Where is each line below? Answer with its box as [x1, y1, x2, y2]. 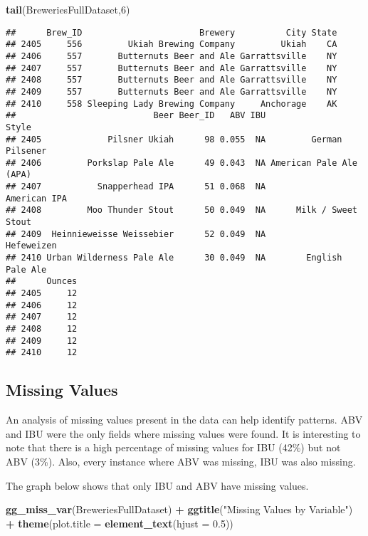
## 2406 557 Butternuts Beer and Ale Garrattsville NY [6, 51, 337, 61]
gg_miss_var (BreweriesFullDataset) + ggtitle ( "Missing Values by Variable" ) [6, 502, 353, 517]
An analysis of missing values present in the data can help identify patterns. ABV [6, 412, 363, 427]
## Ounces [6, 276, 78, 287]
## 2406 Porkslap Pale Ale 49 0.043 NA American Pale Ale [6, 157, 357, 168]
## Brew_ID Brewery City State [6, 27, 337, 38]
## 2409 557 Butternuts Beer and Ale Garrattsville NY [6, 86, 337, 97]
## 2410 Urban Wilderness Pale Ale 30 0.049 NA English [6, 253, 342, 263]
